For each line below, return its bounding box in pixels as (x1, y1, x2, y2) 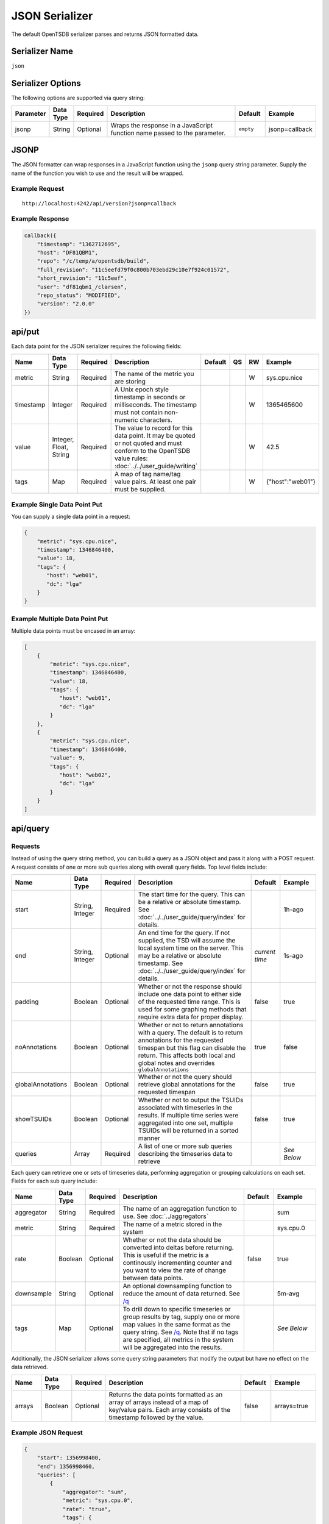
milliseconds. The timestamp (115, 400, 197, 408)
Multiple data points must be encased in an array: (11, 627, 136, 635)
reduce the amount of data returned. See (122, 1289, 240, 1298)
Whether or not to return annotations (138, 1021, 244, 1030)
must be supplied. (115, 485, 166, 493)
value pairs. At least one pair (115, 477, 197, 486)
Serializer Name (11, 46, 73, 57)
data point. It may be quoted (115, 431, 196, 440)
